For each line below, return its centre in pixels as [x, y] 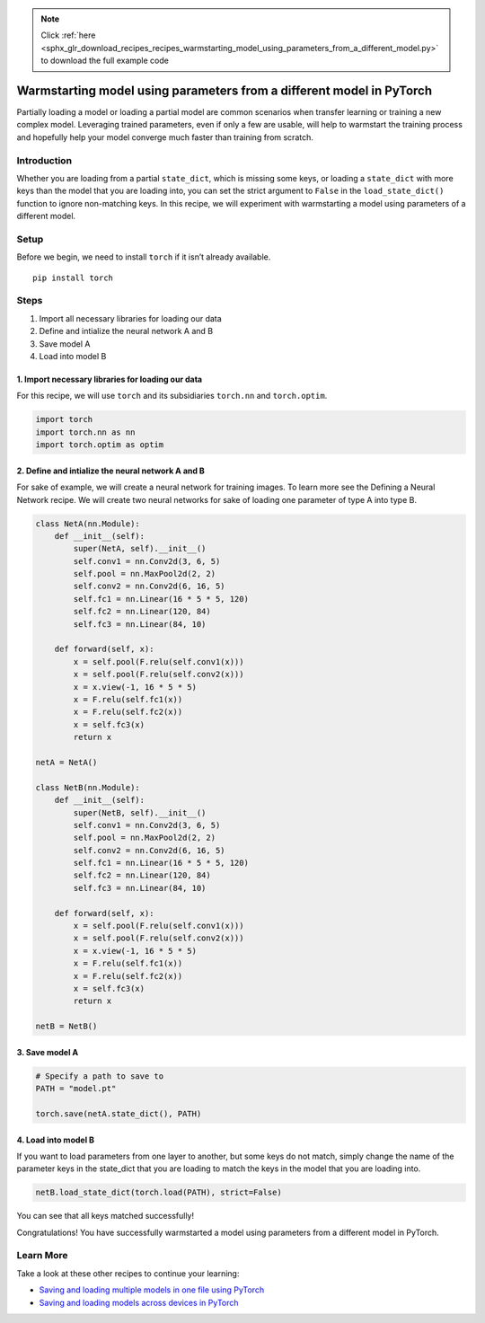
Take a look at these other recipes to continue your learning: [128, 1273]
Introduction [44, 160]
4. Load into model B [55, 1140]
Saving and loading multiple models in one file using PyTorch [152, 1290]
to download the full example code [105, 61]
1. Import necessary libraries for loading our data [109, 379]
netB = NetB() [66, 1027]
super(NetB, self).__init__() [140, 812]
